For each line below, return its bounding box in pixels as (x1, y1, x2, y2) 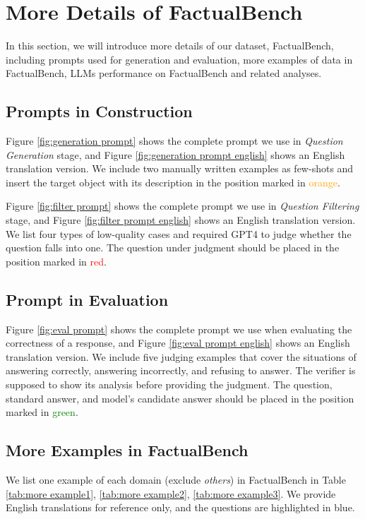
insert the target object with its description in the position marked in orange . (6, 174, 340, 189)
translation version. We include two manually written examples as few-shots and (6, 161, 354, 176)
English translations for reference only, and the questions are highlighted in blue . (6, 500, 355, 515)
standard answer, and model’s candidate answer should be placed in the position (6, 390, 354, 405)
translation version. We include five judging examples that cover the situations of (6, 349, 357, 364)
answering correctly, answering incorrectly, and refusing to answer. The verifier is (6, 363, 356, 378)
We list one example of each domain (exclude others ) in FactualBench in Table (6, 472, 346, 487)
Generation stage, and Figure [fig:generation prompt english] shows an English (6, 147, 345, 162)
